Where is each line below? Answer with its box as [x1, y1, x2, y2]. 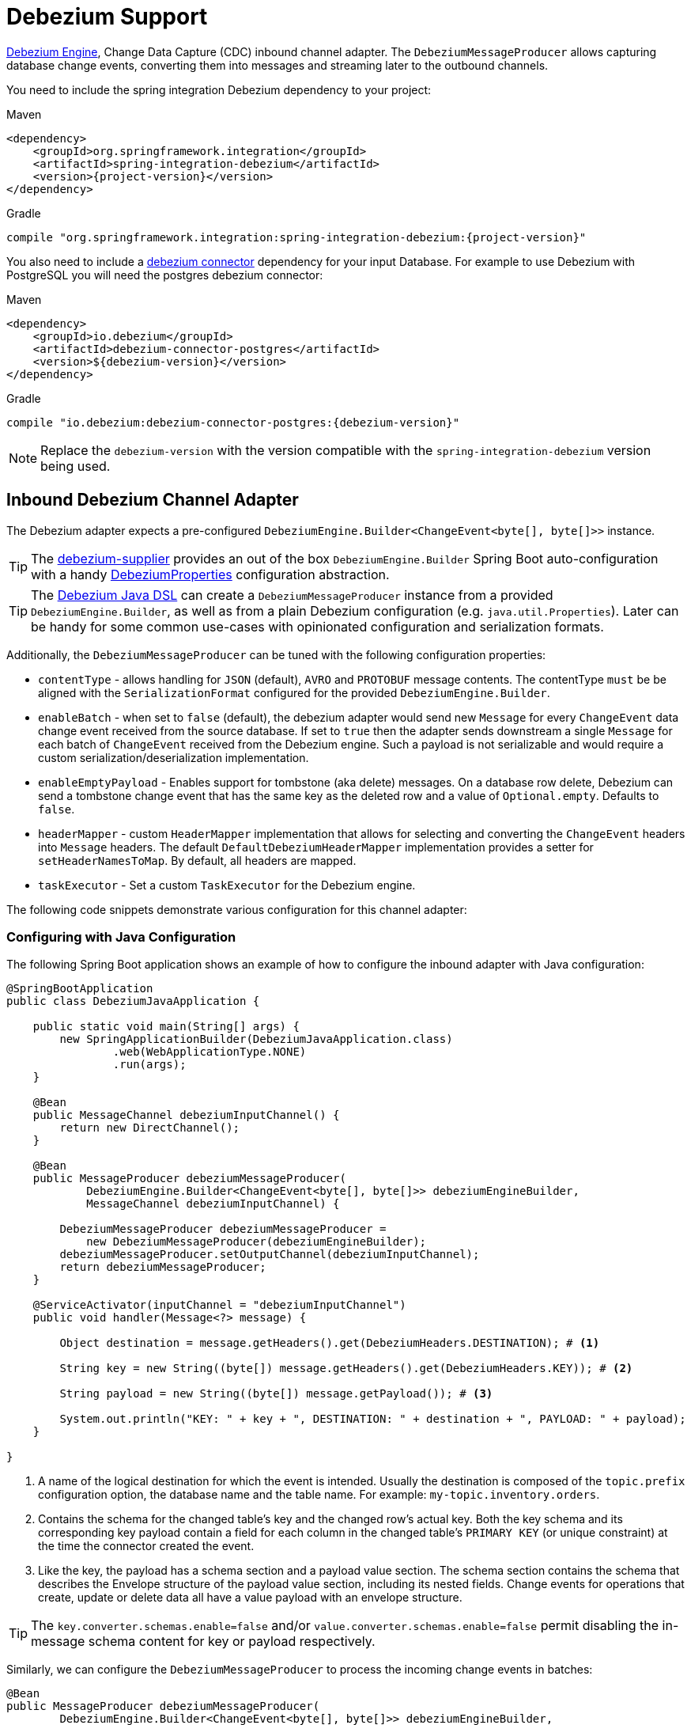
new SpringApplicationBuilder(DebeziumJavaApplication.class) [59, 1033, 453, 1046]
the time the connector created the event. [38, 1539, 255, 1553]
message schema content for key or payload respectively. [31, 1633, 376, 1650]
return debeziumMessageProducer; [59, 1261, 266, 1274]
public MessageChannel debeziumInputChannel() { [32, 1109, 340, 1122]
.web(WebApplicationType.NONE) [112, 1045, 307, 1059]
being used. [40, 457, 111, 474]
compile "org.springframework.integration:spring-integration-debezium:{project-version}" [6, 230, 587, 244]
